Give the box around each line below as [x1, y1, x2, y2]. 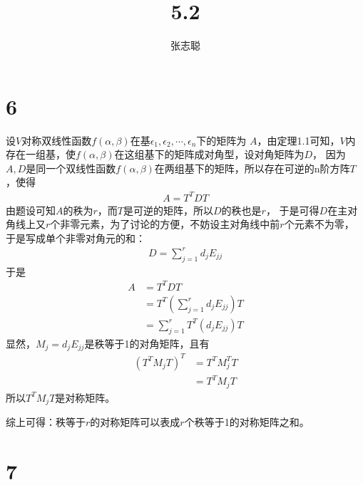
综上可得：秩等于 [6, 414, 86, 429]
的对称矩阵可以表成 [90, 414, 180, 429]
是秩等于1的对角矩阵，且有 [84, 335, 210, 350]
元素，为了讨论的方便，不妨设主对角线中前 [80, 217, 280, 231]
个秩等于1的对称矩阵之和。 [184, 414, 310, 429]
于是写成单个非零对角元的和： [6, 230, 145, 245]
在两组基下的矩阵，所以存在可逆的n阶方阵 [154, 160, 350, 175]
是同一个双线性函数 [26, 160, 116, 175]
